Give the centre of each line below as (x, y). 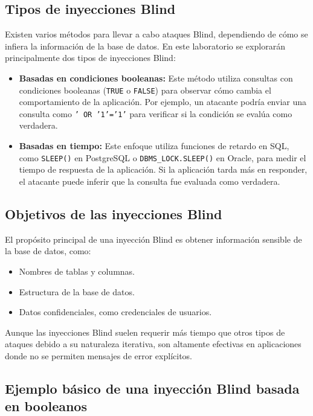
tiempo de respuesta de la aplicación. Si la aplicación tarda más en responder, (163, 169)
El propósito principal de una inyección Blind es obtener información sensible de (153, 239)
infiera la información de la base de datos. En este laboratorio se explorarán (145, 46)
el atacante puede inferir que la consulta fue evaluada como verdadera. (150, 181)
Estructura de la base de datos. (77, 291)
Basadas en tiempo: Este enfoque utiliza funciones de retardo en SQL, (154, 146)
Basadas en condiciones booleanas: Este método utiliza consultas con (156, 78)
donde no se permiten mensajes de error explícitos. (99, 355)
